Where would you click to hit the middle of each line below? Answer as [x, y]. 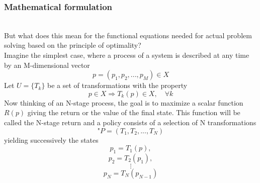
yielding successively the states [51, 140]
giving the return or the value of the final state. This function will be [134, 112]
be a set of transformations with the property [117, 85]
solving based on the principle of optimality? [73, 45]
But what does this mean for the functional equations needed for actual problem [128, 35]
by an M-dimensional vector [47, 65]
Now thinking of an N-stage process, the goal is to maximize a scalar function [124, 102]
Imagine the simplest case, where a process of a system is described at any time [127, 55]
